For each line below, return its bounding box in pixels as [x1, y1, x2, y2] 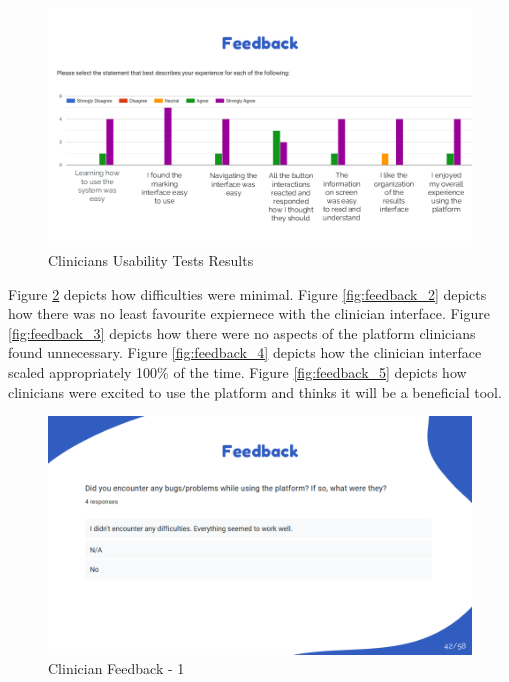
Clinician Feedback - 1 [48, 658, 185, 679]
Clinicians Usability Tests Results [48, 250, 254, 271]
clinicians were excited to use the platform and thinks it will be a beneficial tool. [8, 381, 502, 402]
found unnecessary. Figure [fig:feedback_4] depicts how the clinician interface [8, 342, 482, 363]
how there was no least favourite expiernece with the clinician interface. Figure [8, 303, 490, 324]
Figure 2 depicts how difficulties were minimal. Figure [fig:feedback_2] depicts [8, 283, 487, 304]
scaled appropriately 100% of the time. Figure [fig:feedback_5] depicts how [8, 362, 467, 383]
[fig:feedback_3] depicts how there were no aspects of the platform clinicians [8, 322, 476, 343]
